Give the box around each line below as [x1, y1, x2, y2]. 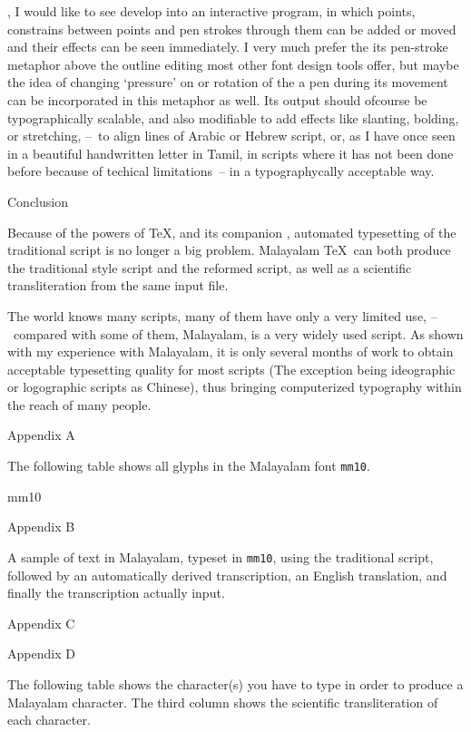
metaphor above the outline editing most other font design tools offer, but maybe [7, 54, 459, 73]
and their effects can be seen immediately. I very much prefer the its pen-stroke [7, 37, 448, 56]
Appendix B [7, 517, 75, 536]
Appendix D [7, 644, 75, 663]
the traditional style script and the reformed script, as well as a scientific [7, 258, 412, 277]
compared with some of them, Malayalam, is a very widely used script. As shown [13, 324, 464, 343]
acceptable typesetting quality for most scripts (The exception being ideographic [7, 359, 456, 378]
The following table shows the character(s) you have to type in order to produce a [7, 674, 464, 693]
